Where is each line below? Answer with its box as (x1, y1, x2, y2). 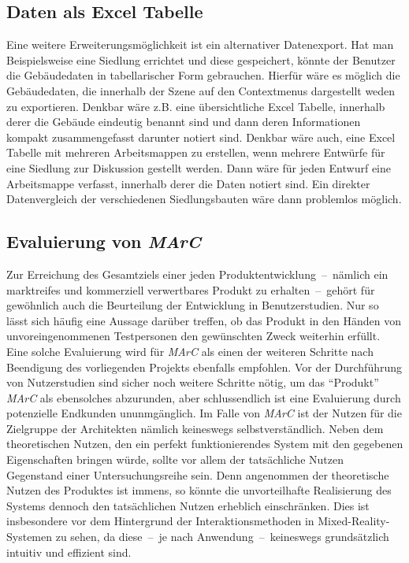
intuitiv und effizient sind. (6, 543, 132, 560)
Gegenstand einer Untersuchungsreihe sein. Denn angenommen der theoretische (6, 466, 389, 483)
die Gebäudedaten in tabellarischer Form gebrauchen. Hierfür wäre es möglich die (6, 67, 400, 83)
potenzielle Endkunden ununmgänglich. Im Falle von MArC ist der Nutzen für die (6, 405, 402, 421)
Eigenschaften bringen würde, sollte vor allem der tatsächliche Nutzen (6, 451, 344, 468)
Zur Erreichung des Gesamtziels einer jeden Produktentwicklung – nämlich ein (6, 265, 389, 282)
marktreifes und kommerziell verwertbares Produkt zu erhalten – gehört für (6, 281, 375, 298)
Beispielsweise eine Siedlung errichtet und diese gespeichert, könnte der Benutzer (6, 51, 396, 68)
